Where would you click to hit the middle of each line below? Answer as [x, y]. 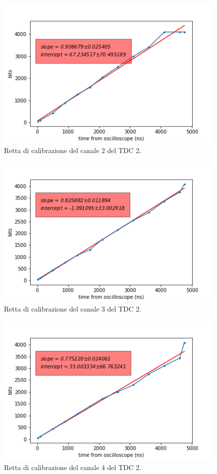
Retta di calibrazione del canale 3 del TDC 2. [73, 309]
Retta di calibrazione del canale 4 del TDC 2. [73, 467]
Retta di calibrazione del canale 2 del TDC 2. [73, 150]
